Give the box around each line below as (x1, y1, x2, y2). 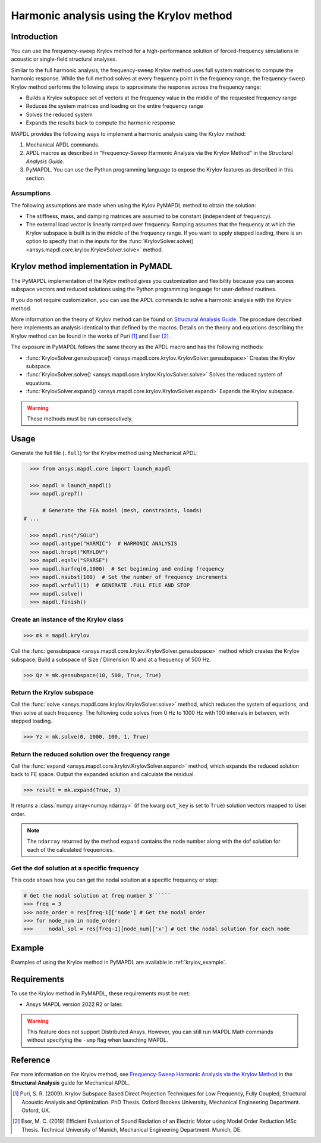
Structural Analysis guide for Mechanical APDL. (11, 1079, 130, 1086)
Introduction (11, 32, 58, 42)
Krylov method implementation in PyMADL (11, 261, 172, 272)
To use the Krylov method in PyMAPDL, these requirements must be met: (11, 989, 190, 997)
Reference (11, 1055, 51, 1066)
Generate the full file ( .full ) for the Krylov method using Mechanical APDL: (11, 449, 199, 456)
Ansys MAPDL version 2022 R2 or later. (26, 1001, 123, 1008)
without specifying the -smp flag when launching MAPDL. (27, 1036, 168, 1044)
